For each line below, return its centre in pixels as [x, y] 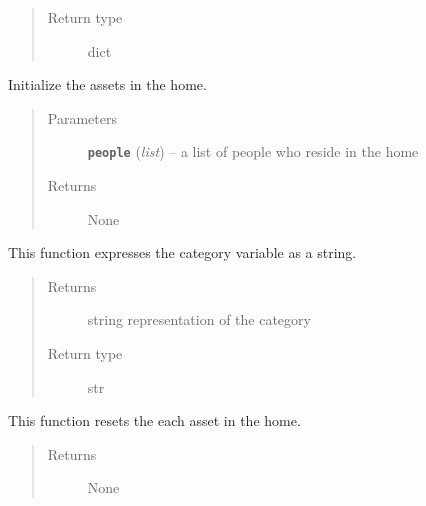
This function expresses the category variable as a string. [182, 252]
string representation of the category [199, 319]
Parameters [82, 117]
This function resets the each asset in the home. [154, 420]
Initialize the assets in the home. [107, 84]
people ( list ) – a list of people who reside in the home [253, 151]
